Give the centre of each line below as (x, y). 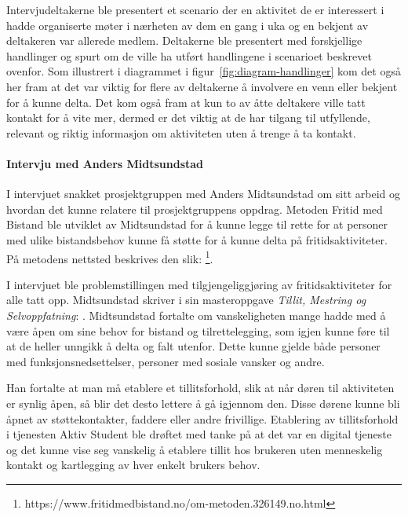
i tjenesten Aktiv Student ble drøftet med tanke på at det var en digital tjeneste (199, 434)
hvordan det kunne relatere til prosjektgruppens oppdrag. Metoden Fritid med (195, 209)
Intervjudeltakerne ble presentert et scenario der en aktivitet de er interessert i (195, 9)
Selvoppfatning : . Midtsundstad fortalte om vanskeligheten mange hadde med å (196, 315)
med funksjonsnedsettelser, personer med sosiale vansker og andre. (166, 361)
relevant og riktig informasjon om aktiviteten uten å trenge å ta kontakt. (181, 132)
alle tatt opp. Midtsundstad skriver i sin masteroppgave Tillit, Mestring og (186, 300)
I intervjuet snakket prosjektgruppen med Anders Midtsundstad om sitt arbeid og (203, 194)
